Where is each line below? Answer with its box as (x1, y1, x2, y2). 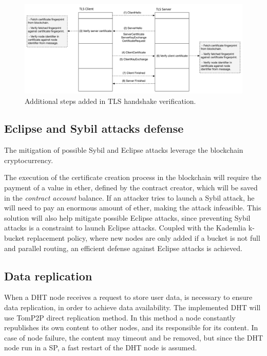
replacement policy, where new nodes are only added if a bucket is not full (27, 233, 260, 243)
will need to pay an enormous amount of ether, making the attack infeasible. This (4, 202, 261, 213)
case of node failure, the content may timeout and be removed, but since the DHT (4, 332, 263, 343)
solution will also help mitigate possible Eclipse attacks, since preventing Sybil (4, 212, 251, 223)
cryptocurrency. (4, 154, 53, 165)
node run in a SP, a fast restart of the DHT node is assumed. (4, 342, 197, 353)
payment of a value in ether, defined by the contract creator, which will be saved (4, 182, 258, 193)
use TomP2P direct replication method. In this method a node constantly (4, 312, 236, 323)
